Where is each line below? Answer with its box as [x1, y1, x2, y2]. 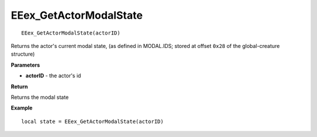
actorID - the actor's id [25, 72, 82, 79]
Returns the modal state [11, 94, 69, 101]
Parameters [11, 61, 41, 68]
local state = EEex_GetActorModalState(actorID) [21, 118, 164, 125]
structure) [11, 50, 35, 58]
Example [11, 104, 33, 111]
